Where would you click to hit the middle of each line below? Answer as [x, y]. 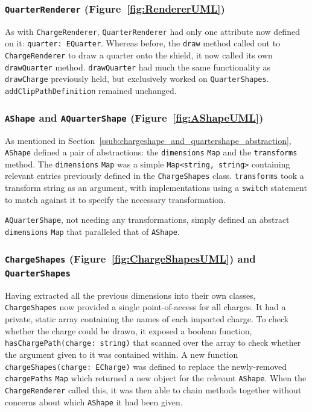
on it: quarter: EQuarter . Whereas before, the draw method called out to [143, 43]
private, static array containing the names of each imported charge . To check [147, 319]
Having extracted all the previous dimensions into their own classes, [130, 295]
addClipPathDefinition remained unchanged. [91, 91]
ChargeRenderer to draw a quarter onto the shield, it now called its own [139, 55]
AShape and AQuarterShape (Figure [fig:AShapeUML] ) [134, 117]
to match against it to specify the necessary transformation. [116, 199]
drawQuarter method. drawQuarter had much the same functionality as [138, 67]
